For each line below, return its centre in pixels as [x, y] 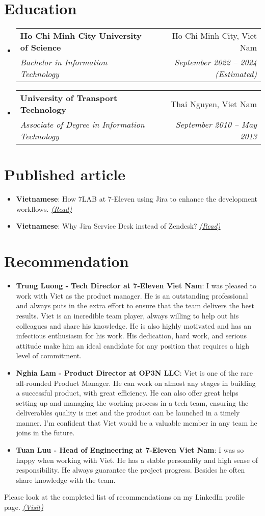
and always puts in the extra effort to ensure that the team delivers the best [135, 305]
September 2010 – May [216, 125]
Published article [65, 174]
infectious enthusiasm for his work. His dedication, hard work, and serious [131, 336]
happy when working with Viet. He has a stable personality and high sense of [137, 460]
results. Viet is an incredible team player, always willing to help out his [127, 315]
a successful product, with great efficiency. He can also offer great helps [127, 393]
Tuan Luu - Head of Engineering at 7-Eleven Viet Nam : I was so [130, 450]
